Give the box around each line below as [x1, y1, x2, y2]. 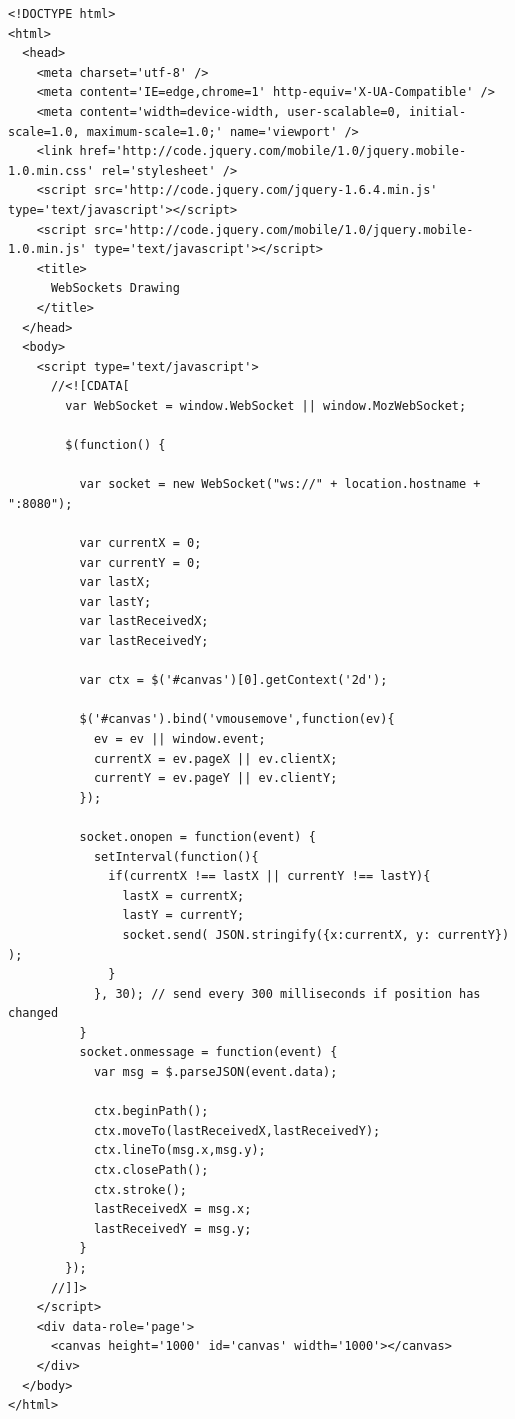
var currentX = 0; [79, 536, 202, 551]
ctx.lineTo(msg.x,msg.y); [93, 1143, 266, 1158]
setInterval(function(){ [93, 849, 259, 864]
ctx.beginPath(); [93, 1104, 209, 1119]
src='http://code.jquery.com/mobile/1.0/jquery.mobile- [93, 222, 474, 237]
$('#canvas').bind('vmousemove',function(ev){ [79, 712, 395, 727]
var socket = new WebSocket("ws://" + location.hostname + [79, 477, 481, 492]
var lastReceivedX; [79, 614, 209, 629]
